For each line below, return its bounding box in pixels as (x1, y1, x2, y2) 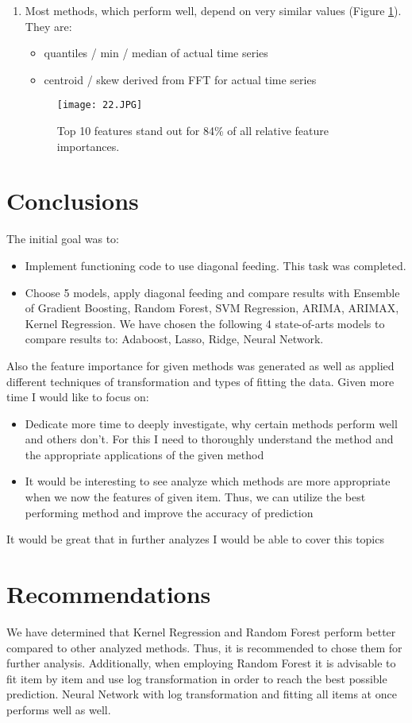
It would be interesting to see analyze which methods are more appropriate (25, 473, 391, 489)
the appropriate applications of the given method (25, 446, 264, 462)
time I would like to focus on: (6, 389, 149, 405)
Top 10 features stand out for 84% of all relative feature (56, 122, 329, 139)
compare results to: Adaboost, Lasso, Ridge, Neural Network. (25, 331, 324, 347)
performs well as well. (6, 701, 111, 717)
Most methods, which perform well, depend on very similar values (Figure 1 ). (25, 2, 402, 18)
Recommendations (6, 578, 211, 610)
